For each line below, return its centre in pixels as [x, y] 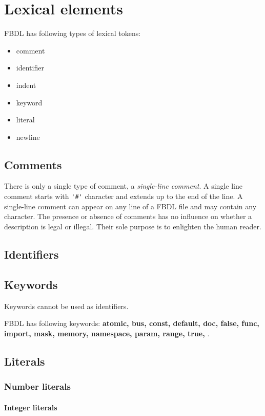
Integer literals [31, 407]
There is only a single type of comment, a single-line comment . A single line [123, 186]
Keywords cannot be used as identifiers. [66, 306]
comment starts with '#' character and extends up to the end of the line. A [124, 196]
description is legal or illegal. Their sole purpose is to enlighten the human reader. [133, 226]
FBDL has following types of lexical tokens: [73, 33]
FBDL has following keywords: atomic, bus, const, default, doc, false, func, [132, 323]
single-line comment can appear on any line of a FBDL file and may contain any [130, 206]
